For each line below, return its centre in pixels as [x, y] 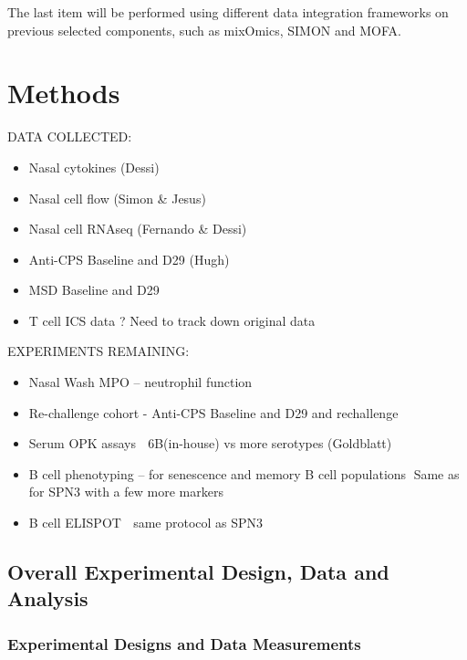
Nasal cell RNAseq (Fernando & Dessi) [138, 229]
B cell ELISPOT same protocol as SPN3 [146, 523]
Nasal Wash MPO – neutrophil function [140, 382]
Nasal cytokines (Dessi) [94, 167]
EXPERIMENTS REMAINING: [99, 351]
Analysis [48, 598]
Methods [64, 93]
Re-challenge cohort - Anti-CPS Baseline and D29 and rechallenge [213, 412]
